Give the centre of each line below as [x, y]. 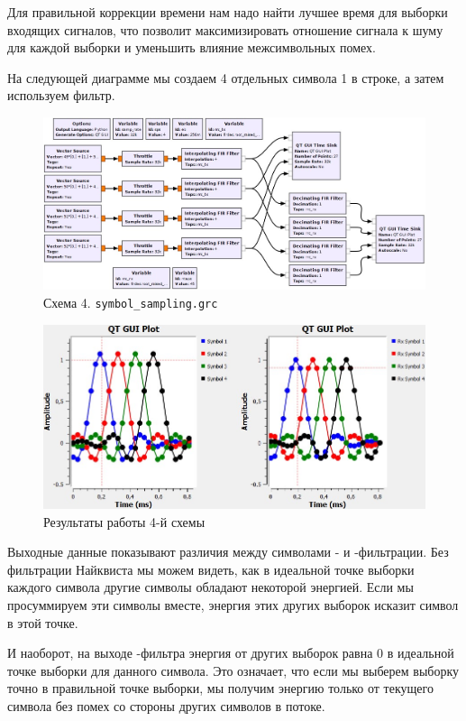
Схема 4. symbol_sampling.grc [131, 303]
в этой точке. [43, 622]
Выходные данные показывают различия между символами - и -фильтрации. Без [228, 552]
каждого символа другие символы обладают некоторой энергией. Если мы [210, 587]
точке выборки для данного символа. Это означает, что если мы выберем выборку [233, 670]
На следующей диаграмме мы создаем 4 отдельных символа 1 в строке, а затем [226, 77]
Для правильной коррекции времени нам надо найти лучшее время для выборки [228, 12]
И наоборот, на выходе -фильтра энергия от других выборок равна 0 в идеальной [231, 653]
